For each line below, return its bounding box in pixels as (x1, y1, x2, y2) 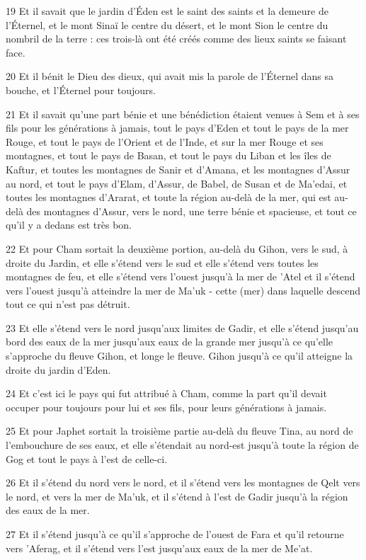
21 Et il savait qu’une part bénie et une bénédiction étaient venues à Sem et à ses (6, 106, 360, 121)
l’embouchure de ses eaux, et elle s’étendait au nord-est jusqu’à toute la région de (6, 438, 359, 452)
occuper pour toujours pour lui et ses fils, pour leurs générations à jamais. (6, 399, 327, 414)
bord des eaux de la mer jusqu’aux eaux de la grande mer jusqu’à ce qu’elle (6, 334, 333, 349)
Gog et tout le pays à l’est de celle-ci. (6, 451, 168, 466)
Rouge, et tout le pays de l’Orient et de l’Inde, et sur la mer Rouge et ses (6, 134, 324, 149)
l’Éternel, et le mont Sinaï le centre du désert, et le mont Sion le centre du (6, 17, 328, 32)
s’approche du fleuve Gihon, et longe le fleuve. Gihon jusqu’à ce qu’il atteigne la (6, 348, 353, 363)
